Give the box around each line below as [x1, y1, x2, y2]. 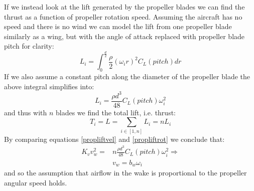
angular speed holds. [4, 177, 67, 187]
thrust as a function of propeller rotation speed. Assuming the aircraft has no [4, 11, 242, 22]
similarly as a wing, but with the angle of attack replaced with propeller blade [4, 31, 245, 41]
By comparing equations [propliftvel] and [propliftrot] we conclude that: [4, 133, 225, 144]
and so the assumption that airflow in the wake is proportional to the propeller [4, 167, 247, 177]
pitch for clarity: [4, 41, 54, 51]
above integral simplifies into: [4, 81, 94, 91]
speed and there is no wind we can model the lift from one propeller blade [4, 21, 232, 32]
